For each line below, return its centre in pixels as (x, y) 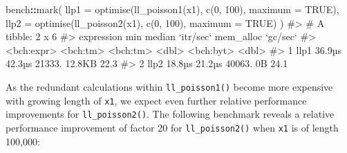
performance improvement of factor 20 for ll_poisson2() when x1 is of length (172, 127)
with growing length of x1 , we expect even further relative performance (156, 100)
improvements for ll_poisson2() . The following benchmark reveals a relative (170, 114)
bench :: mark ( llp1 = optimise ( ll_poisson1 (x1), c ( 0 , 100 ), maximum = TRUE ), (172, 9)
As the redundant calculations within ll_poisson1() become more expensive (169, 86)
